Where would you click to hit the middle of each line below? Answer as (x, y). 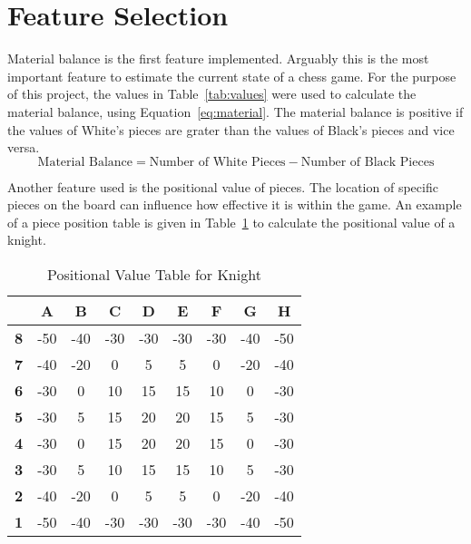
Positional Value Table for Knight (154, 275)
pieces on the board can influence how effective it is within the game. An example (235, 204)
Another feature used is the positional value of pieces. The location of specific (223, 186)
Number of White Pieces (217, 162)
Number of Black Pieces (368, 162)
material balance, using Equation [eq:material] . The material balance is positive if (235, 111)
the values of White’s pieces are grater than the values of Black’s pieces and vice (231, 129)
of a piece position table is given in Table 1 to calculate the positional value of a (231, 222)
